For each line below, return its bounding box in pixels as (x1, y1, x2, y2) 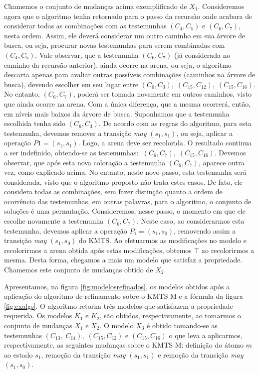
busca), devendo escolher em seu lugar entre (4, 79, 139, 89)
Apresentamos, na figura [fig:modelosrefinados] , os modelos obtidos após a (4, 281, 230, 291)
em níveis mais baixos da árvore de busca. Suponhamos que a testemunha (4, 108, 230, 119)
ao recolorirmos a (202, 245, 255, 255)
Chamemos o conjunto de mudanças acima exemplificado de (4, 1, 187, 11)
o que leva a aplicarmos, (169, 330, 243, 340)
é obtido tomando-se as (147, 320, 218, 330)
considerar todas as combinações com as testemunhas (4, 20, 167, 31)
